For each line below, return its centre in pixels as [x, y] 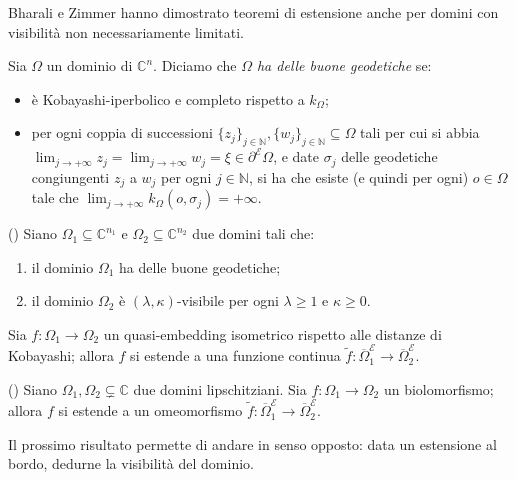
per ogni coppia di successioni [122, 132]
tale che [55, 197]
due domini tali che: [253, 233]
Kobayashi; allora [61, 355]
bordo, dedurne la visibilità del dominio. [131, 463]
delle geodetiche [389, 156]
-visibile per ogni [227, 300]
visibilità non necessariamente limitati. [126, 31]
